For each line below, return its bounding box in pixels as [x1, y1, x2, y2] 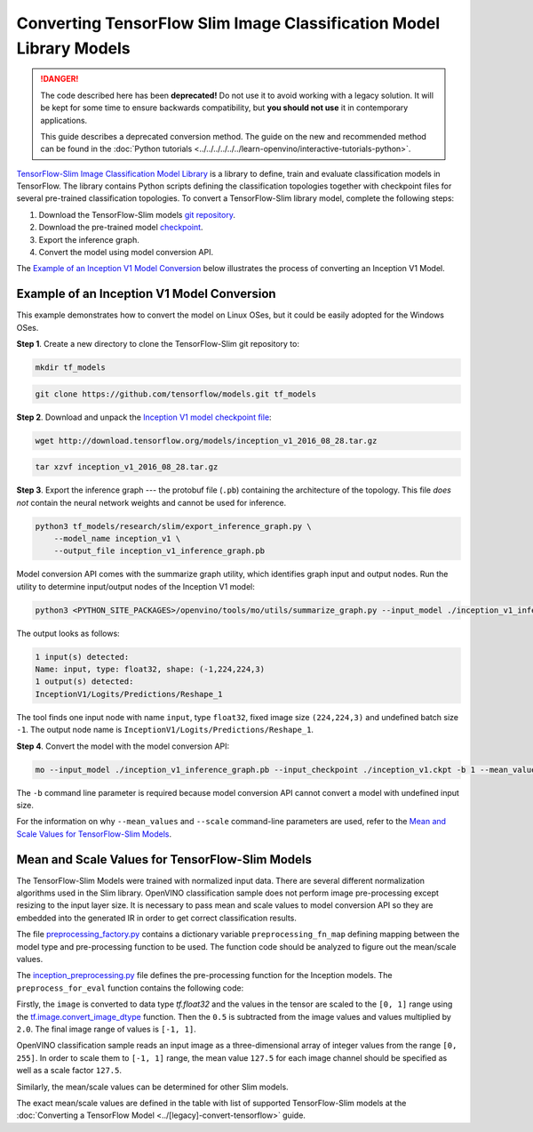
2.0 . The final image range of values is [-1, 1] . [16, 1024, 197, 1034]
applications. [40, 115, 88, 125]
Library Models [16, 38, 131, 58]
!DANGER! [40, 74, 79, 84]
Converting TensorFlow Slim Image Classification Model [16, 13, 440, 33]
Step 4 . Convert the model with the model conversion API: [16, 741, 230, 751]
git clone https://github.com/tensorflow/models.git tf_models [35, 389, 317, 399]
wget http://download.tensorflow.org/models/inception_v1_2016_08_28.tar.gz [35, 436, 378, 446]
